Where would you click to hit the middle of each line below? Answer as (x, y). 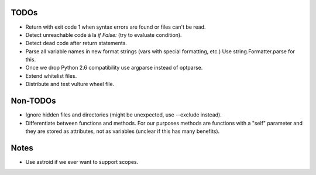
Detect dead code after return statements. (76, 43)
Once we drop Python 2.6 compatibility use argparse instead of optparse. (114, 68)
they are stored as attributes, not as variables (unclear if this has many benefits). (123, 131)
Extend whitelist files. (51, 76)
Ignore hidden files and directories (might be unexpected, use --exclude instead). (123, 115)
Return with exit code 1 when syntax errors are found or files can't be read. (116, 27)
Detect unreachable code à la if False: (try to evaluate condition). (104, 35)
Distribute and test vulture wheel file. (70, 84)
